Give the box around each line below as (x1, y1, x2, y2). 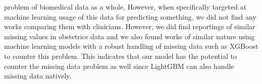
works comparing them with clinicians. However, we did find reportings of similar (4, 21, 255, 32)
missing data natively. (4, 70, 72, 81)
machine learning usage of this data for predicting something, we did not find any (4, 11, 256, 22)
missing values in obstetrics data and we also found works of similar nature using (4, 31, 255, 41)
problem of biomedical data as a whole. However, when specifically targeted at (4, 2, 247, 12)
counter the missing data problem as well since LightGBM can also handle (4, 60, 234, 71)
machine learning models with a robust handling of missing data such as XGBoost (4, 41, 258, 51)
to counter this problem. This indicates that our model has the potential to (4, 50, 237, 61)
